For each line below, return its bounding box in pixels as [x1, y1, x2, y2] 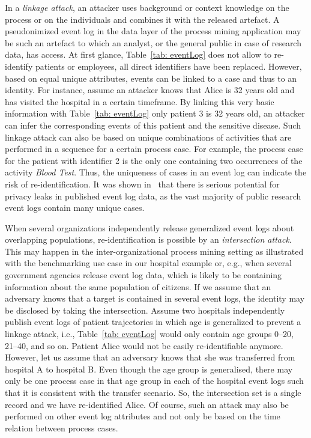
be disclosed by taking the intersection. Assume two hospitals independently [5, 303, 285, 316]
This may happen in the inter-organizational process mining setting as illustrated [5, 245, 304, 257]
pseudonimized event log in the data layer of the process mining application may [5, 25, 301, 37]
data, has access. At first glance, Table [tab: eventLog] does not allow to [5, 48, 271, 61]
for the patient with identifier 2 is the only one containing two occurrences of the [5, 154, 303, 166]
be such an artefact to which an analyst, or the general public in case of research [5, 36, 301, 49]
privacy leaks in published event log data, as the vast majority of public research [5, 189, 301, 202]
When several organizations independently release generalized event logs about [5, 221, 294, 234]
